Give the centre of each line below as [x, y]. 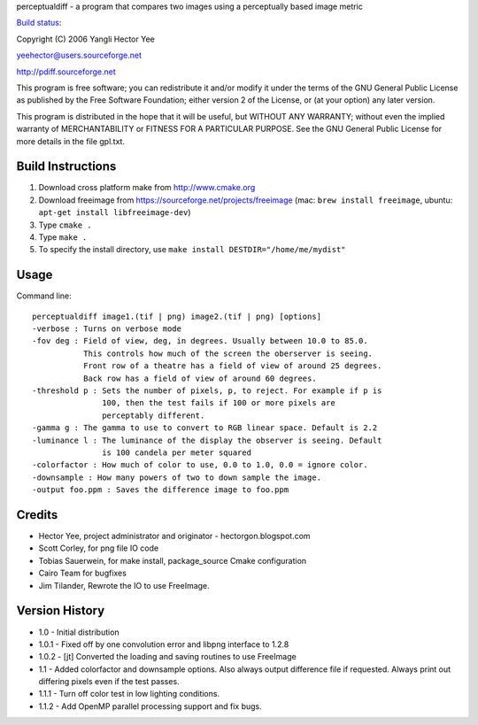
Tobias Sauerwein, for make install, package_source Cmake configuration [173, 560]
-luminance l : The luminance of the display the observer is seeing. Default [207, 440]
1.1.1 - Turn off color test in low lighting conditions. [129, 694]
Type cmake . [65, 225]
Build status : [39, 23]
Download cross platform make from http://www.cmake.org [147, 188]
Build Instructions [66, 167]
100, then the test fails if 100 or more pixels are [219, 403]
